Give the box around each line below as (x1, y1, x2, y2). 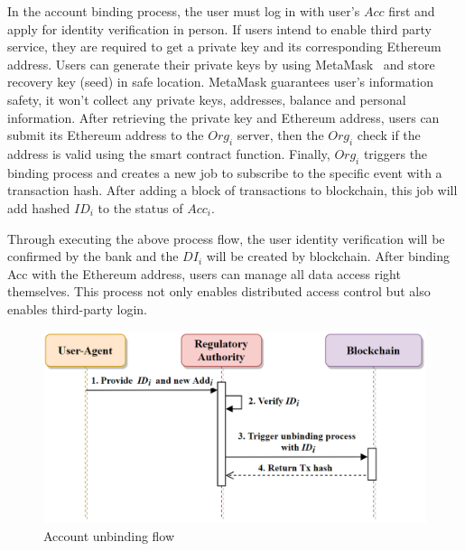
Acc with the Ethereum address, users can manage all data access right (7, 264, 401, 283)
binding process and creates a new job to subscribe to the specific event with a (7, 163, 442, 182)
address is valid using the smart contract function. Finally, (7, 144, 330, 163)
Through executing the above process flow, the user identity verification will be (7, 229, 445, 247)
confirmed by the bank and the (7, 247, 179, 266)
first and (388, 2, 435, 20)
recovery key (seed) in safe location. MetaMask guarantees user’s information (7, 72, 433, 91)
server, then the (237, 126, 324, 145)
